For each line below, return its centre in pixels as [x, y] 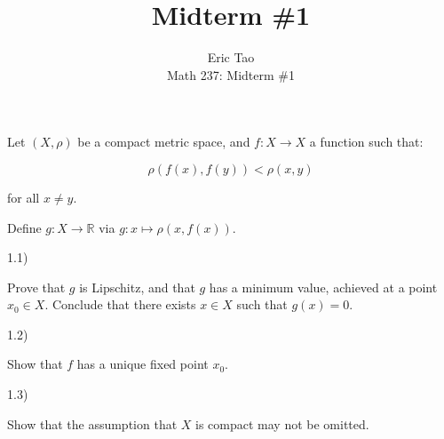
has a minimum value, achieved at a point [323, 287]
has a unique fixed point [143, 364]
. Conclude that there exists [120, 304]
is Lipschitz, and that [137, 287]
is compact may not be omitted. [282, 423]
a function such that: [366, 142]
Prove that [36, 287]
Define [24, 227]
